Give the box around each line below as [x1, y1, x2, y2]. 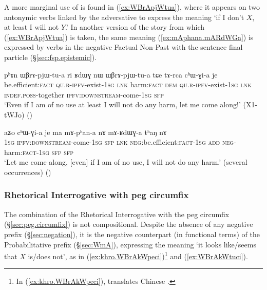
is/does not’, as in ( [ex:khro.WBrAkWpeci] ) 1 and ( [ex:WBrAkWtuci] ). [28, 249, 248, 261]
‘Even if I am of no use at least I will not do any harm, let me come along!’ [4, 99, 241, 110]
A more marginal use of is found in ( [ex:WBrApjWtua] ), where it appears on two [4, 2, 260, 12]
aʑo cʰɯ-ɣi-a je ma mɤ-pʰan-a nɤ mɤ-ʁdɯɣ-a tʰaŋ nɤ [4, 126, 167, 137]
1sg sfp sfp [39, 146, 74, 157]
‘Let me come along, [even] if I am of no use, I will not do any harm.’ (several [4, 157, 247, 167]
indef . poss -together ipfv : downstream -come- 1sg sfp [4, 89, 164, 100]
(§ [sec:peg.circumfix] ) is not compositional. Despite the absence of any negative [4, 219, 253, 229]
